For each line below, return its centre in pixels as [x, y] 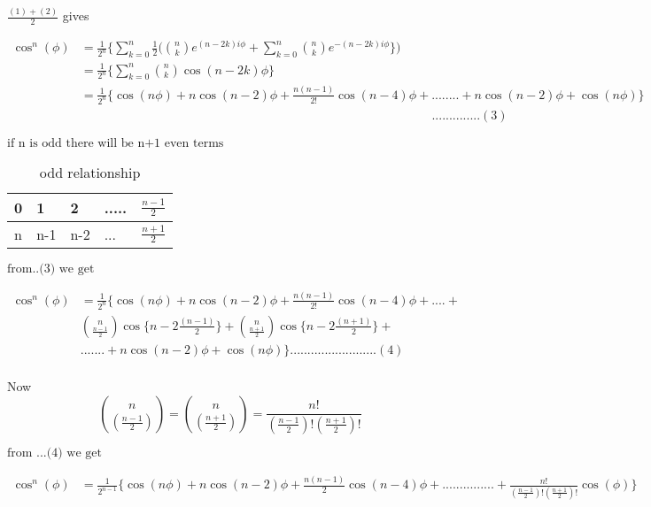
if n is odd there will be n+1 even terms [116, 143]
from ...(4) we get [54, 453]
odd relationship [90, 172]
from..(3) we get [51, 269]
